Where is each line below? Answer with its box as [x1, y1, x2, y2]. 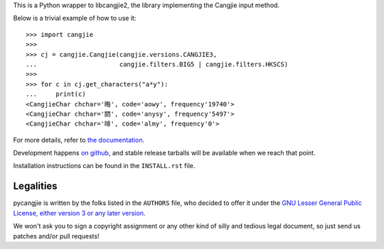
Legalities [13, 180, 58, 192]
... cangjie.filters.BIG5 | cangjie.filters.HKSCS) [26, 60, 289, 68]
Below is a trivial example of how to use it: [13, 14, 137, 23]
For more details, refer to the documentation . [13, 135, 145, 144]
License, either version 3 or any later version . [13, 209, 146, 217]
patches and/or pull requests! [13, 231, 100, 240]
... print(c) [26, 90, 86, 99]
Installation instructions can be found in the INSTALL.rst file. [13, 162, 196, 170]
